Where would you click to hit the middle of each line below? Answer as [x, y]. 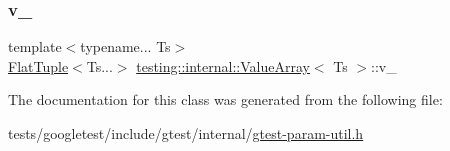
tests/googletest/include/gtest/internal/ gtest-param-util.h [186, 133]
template [35, 46]
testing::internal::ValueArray [223, 65]
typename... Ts [125, 46]
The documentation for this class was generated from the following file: [225, 99]
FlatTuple [38, 65]
